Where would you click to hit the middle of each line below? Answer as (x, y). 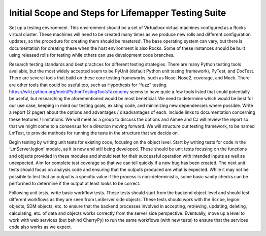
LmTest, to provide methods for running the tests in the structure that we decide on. (94, 133)
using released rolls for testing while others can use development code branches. (92, 55)
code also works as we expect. (41, 227)
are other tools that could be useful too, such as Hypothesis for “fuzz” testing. (88, 85)
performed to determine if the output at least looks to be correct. (75, 184)
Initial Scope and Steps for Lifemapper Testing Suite (117, 13)
